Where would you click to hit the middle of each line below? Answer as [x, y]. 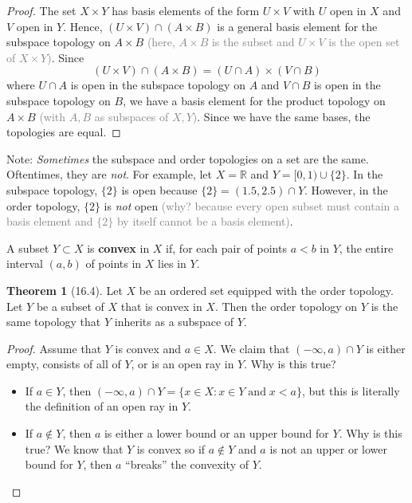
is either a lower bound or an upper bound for [216, 433]
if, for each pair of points [226, 248]
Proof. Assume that [54, 348]
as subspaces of [131, 116]
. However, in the [346, 189]
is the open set [364, 42]
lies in [172, 263]
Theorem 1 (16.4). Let [65, 290]
